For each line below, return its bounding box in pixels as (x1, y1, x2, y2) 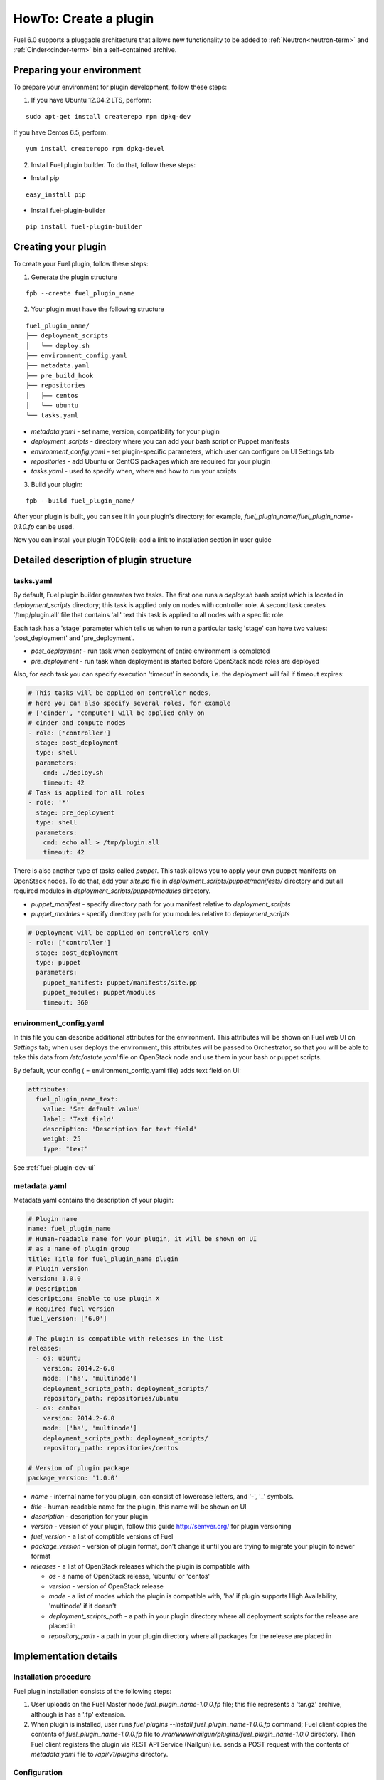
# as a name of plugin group (28, 1245, 130, 1253)
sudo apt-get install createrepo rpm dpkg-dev (26, 112, 191, 120)
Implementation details (13, 1650, 118, 1663)
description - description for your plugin (31, 1512, 149, 1520)
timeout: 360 (43, 998, 89, 1007)
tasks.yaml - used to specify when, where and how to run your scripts (31, 467, 237, 476)
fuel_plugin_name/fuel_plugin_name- (244, 513, 353, 521)
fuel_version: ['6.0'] (28, 1314, 107, 1322)
